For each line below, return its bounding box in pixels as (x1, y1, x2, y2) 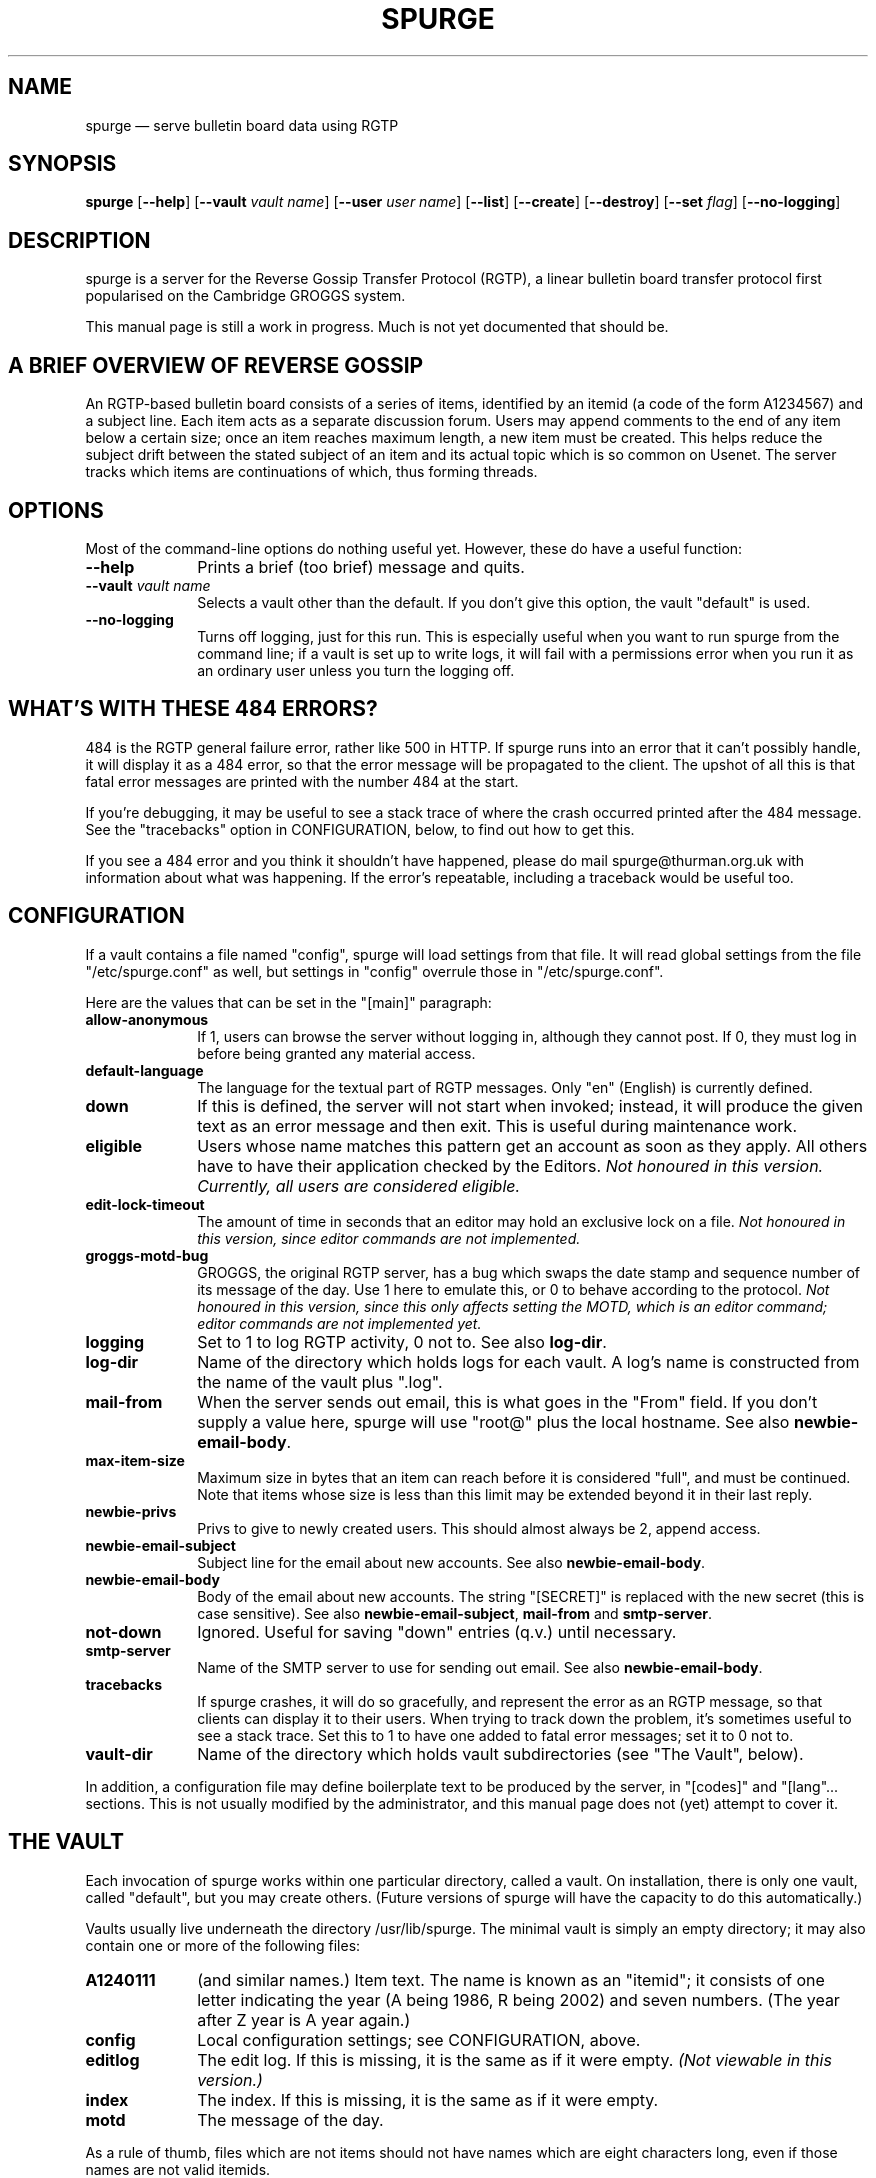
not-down (85, 1621, 162, 1642)
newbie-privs (85, 1502, 177, 1520)
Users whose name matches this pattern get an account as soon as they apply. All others (197, 1135, 868, 1156)
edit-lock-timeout (85, 1195, 205, 1213)
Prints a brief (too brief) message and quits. (197, 556, 525, 577)
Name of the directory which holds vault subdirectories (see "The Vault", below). (197, 1743, 804, 1764)
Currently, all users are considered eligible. (197, 1175, 521, 1196)
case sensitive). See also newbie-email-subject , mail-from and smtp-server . (197, 1604, 713, 1622)
